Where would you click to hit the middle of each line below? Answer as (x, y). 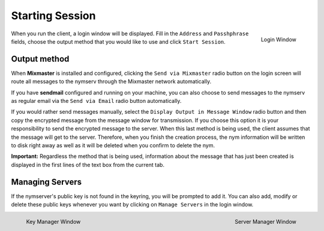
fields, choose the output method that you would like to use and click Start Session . (118, 41)
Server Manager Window (265, 222)
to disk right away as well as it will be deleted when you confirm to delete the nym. (113, 145)
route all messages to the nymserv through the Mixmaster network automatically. (111, 81)
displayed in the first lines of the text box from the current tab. (88, 165)
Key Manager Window (53, 222)
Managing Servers (46, 182)
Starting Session (53, 16)
